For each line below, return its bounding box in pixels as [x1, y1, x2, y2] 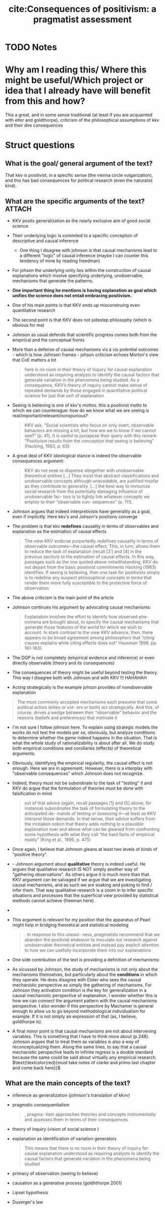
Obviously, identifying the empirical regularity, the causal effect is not [12, 760, 153, 766]
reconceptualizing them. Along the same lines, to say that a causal [12, 1043, 147, 1050]
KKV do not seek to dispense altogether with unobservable [24, 467, 144, 473]
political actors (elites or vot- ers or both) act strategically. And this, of [17, 704, 160, 710]
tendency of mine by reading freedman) [19, 258, 101, 264]
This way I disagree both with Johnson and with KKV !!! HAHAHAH [12, 674, 147, 680]
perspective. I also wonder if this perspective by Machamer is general [12, 1003, 154, 1008]
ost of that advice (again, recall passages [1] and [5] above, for [24, 800, 152, 806]
